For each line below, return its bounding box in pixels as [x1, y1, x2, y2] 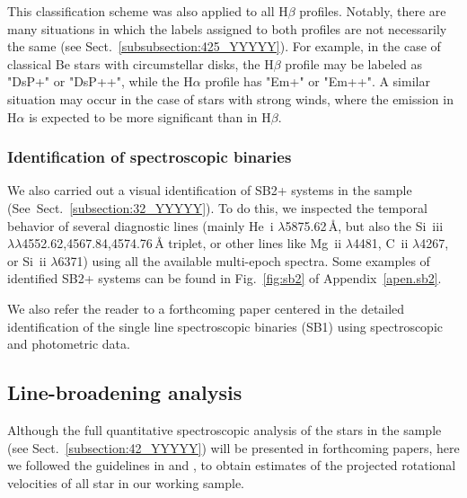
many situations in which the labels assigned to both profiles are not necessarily [7, 19, 447, 38]
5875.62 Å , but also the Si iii [285, 216, 444, 235]
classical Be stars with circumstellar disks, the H [7, 54, 274, 73]
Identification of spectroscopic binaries [7, 146, 292, 168]
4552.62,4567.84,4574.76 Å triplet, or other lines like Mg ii [22, 234, 342, 253]
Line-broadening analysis [7, 378, 242, 406]
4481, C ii [352, 234, 409, 253]
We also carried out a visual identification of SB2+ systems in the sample [7, 181, 412, 200]
